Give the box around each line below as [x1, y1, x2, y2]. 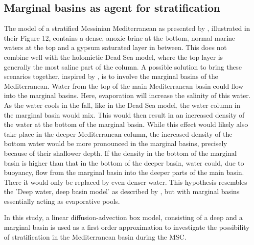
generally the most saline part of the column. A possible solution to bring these [4, 61, 242, 72]
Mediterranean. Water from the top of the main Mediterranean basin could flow [4, 80, 244, 91]
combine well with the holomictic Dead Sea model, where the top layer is [4, 51, 223, 62]
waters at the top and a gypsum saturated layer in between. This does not [4, 42, 227, 52]
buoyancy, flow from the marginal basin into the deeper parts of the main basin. [4, 167, 244, 177]
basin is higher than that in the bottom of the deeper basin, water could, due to [4, 157, 244, 168]
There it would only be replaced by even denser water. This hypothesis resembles [4, 176, 247, 187]
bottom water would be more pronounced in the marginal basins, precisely [4, 138, 227, 148]
